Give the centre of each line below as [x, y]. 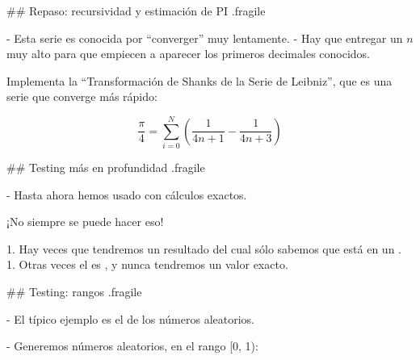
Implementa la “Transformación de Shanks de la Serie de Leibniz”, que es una [199, 80]
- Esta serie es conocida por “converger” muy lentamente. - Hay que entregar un [205, 38]
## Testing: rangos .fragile [74, 292]
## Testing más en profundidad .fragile [106, 167]
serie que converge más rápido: [82, 96]
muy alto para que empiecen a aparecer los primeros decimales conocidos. [189, 54]
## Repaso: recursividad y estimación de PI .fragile [136, 10]
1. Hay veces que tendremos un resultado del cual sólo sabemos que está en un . [204, 248]
